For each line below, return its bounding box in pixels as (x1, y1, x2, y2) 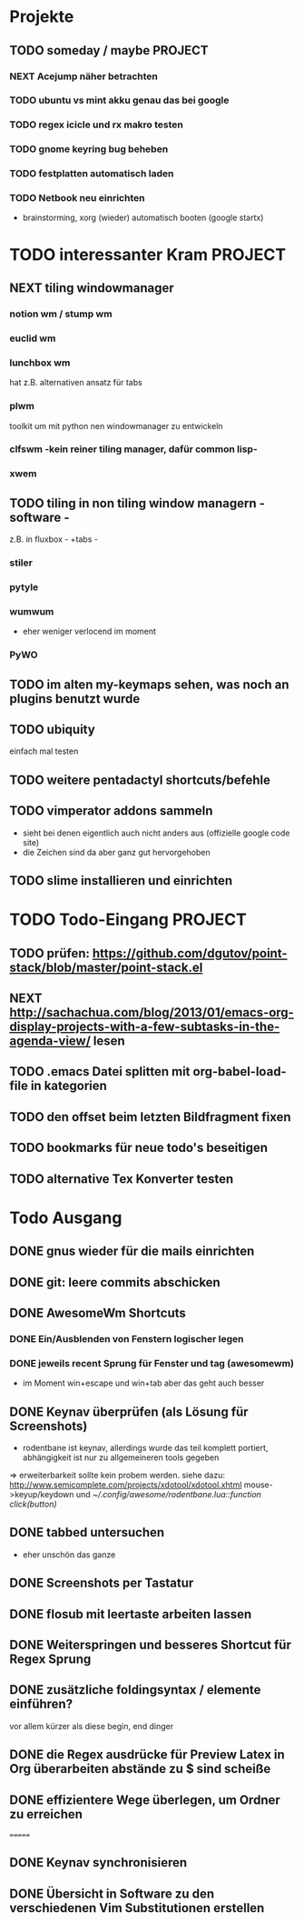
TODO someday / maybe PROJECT (9, 43, 209, 58)
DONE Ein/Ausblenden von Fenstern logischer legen (9, 1332, 244, 1345)
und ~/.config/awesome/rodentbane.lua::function (75, 1488, 261, 1499)
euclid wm (9, 332, 56, 345)
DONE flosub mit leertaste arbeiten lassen (9, 1607, 252, 1622)
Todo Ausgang (9, 1207, 123, 1228)
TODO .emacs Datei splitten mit (9, 1064, 191, 1079)
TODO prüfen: (9, 946, 91, 961)
